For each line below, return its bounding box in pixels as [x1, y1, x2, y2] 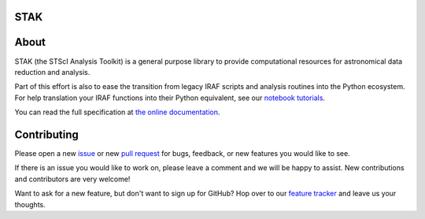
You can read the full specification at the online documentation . [14, 107, 220, 117]
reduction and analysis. [14, 67, 91, 76]
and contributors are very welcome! [14, 174, 131, 184]
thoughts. [14, 199, 46, 209]
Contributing [14, 128, 79, 141]
